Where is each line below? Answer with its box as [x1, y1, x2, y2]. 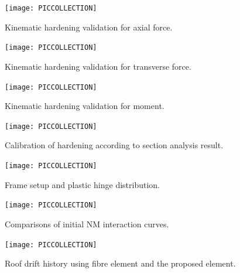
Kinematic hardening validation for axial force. [5, 21, 173, 33]
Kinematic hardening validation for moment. [5, 100, 164, 112]
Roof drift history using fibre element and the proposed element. [5, 257, 236, 269]
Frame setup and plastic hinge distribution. [5, 178, 160, 190]
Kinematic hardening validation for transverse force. [5, 60, 191, 72]
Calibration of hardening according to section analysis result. [5, 139, 224, 151]
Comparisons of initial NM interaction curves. [5, 217, 169, 230]
